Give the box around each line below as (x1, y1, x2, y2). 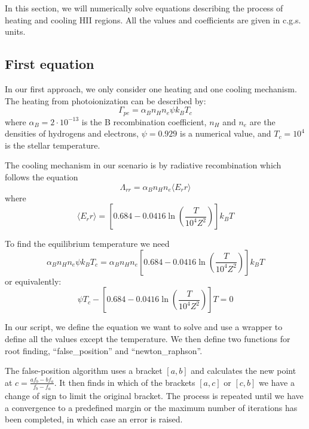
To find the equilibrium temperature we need (5, 237, 170, 250)
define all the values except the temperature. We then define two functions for (5, 332, 290, 345)
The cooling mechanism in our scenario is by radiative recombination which (5, 159, 282, 171)
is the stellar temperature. (5, 138, 100, 151)
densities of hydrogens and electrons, (5, 127, 139, 140)
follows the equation (5, 171, 78, 183)
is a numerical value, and (180, 127, 271, 140)
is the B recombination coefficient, (81, 115, 207, 128)
